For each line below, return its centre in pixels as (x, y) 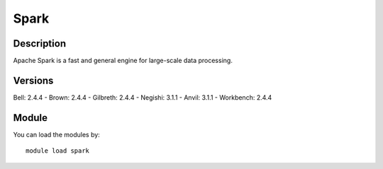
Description (40, 43)
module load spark (58, 151)
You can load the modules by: (57, 134)
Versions (33, 80)
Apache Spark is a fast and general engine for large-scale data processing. (123, 61)
